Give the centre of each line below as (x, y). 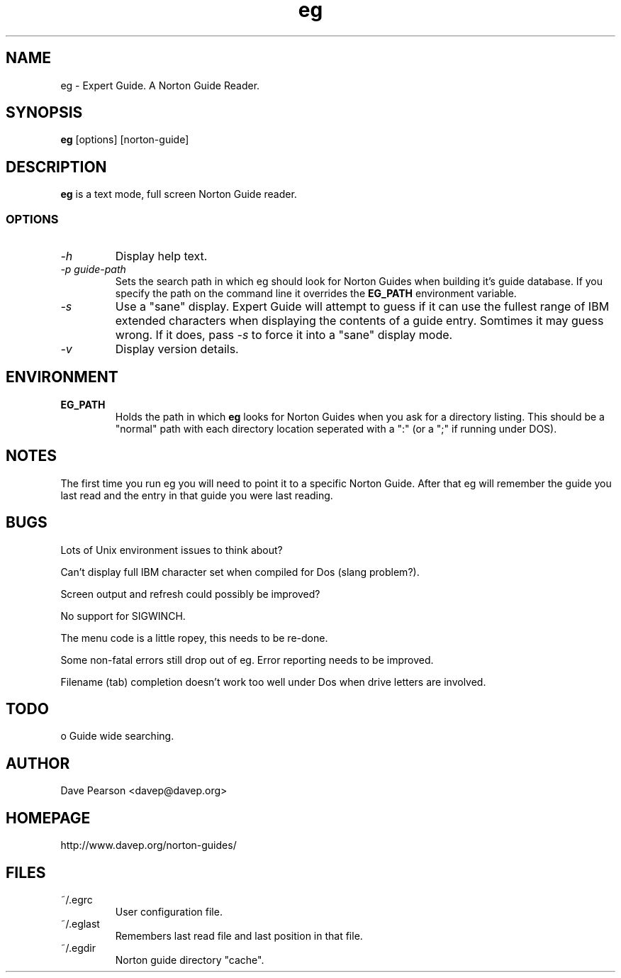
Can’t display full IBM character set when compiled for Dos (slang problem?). (240, 572)
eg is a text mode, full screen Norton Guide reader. (179, 194)
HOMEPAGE (48, 818)
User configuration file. (169, 911)
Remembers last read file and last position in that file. (239, 935)
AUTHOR (38, 763)
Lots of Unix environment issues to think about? (172, 550)
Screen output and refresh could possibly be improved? (190, 594)
